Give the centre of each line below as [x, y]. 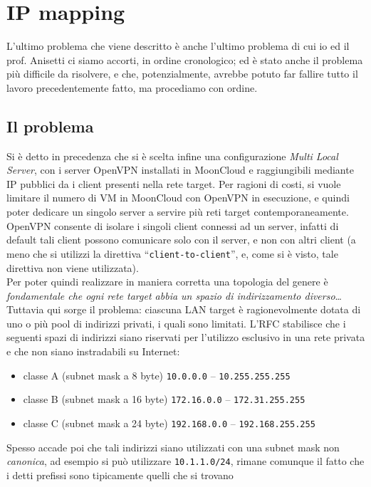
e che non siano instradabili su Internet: [93, 351]
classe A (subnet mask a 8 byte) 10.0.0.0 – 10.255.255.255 [157, 375]
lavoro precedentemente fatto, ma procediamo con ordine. [132, 87]
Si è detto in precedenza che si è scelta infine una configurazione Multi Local [172, 156]
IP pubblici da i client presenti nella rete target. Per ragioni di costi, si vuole [174, 183]
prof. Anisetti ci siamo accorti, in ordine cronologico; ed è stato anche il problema [185, 59]
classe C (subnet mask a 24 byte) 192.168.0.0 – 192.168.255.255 [169, 423]
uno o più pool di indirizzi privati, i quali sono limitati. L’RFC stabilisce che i [176, 323]
